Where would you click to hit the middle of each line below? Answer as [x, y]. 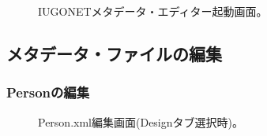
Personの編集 [48, 92]
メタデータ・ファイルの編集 [114, 53]
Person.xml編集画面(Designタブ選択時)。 [141, 121]
